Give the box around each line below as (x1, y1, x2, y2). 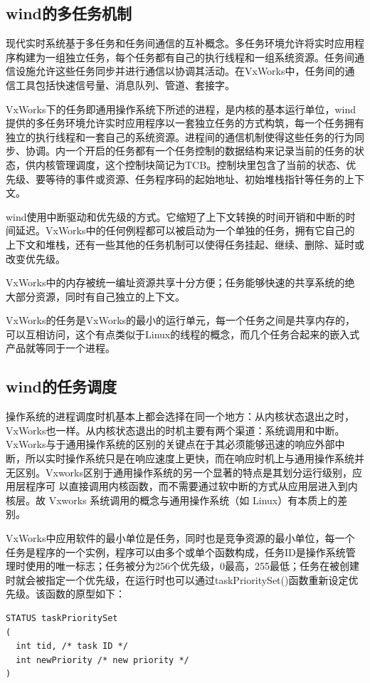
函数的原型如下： (45, 586, 125, 601)
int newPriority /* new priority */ (16, 655, 189, 665)
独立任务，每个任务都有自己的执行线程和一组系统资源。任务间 (65, 49, 354, 64)
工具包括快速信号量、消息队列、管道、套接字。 (15, 77, 235, 92)
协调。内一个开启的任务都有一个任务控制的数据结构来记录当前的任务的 (25, 143, 354, 158)
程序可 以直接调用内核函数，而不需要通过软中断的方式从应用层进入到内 (25, 479, 358, 494)
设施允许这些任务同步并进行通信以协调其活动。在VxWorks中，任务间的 (15, 63, 345, 78)
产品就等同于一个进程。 (6, 340, 115, 355)
